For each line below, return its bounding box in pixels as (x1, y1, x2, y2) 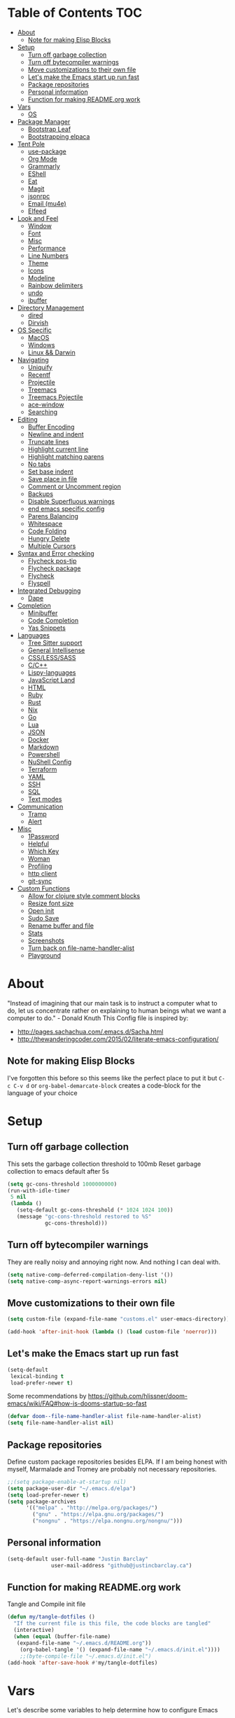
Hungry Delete (27, 534, 70, 542)
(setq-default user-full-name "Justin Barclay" (7, 1555, 149, 1562)
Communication (17, 802, 64, 811)
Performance (27, 244, 66, 252)
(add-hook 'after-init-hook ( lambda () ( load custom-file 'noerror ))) (7, 1328, 218, 1335)
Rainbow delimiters (27, 281, 83, 289)
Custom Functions (17, 884, 71, 893)
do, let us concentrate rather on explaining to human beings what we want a (7, 1006, 227, 1015)
